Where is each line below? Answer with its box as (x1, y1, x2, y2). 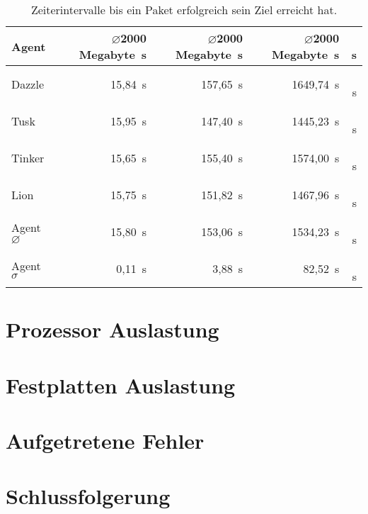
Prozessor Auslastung (6, 315, 219, 344)
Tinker (11, 149, 45, 166)
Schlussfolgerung (6, 481, 171, 510)
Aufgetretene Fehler (6, 425, 205, 454)
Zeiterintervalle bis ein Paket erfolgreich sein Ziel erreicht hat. (30, 1, 338, 18)
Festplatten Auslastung (6, 370, 236, 399)
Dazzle (11, 75, 44, 92)
